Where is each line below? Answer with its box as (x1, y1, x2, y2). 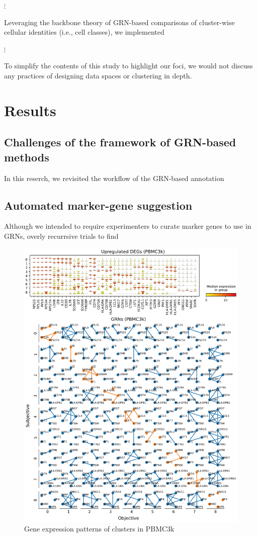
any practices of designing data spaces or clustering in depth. (4, 70, 192, 80)
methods (4, 149, 49, 164)
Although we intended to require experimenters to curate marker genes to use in (4, 221, 251, 231)
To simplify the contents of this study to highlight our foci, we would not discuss (4, 60, 253, 71)
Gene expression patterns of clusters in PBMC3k (24, 523, 175, 534)
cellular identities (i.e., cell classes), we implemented (4, 27, 164, 37)
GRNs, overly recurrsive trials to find (4, 230, 119, 241)
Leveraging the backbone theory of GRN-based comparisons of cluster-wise (4, 17, 235, 27)
